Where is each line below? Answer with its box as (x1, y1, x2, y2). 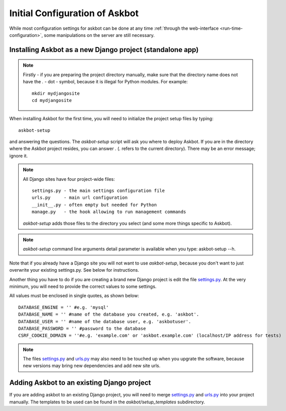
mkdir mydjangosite (32, 90, 80, 96)
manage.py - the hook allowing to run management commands (32, 209, 186, 215)
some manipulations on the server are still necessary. (43, 32, 155, 38)
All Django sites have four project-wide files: (23, 176, 116, 182)
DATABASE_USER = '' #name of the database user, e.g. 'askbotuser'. (18, 319, 191, 324)
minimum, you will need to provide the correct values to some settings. (9, 283, 157, 289)
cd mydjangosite (32, 97, 72, 103)
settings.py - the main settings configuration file (32, 188, 165, 194)
